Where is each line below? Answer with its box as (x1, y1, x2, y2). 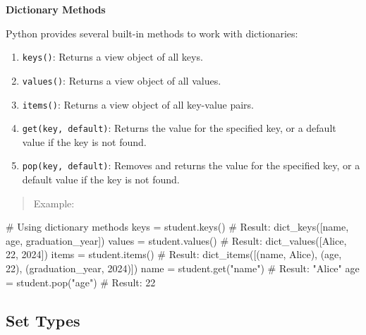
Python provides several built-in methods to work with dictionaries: (6, 25, 298, 40)
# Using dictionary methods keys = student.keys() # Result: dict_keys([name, (6, 219, 349, 234)
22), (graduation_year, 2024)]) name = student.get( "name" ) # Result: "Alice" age (6, 261, 360, 276)
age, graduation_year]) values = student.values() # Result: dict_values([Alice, (6, 233, 347, 248)
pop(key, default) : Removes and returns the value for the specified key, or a (22, 158, 360, 173)
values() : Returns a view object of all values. (22, 73, 221, 87)
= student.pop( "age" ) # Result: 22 (6, 274, 156, 289)
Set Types (6, 309, 80, 331)
